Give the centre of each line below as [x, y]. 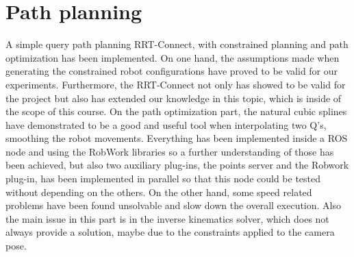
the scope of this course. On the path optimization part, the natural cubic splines [176, 111]
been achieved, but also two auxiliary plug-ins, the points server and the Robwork [177, 165]
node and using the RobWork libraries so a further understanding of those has [170, 151]
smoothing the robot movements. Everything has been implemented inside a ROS [177, 138]
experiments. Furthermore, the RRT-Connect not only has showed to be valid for [176, 84]
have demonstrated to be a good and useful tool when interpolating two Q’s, [166, 124]
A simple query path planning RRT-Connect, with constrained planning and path [177, 44]
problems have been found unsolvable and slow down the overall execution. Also [173, 205]
